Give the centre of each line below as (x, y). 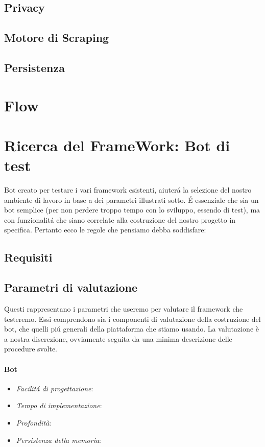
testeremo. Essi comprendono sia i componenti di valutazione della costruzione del (132, 319)
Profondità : (34, 422)
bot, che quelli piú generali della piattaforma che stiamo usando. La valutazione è (131, 329)
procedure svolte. (31, 349)
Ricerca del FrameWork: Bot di (117, 145)
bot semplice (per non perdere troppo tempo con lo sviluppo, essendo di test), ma (132, 210)
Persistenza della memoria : (59, 440)
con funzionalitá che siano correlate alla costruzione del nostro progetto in (120, 219)
